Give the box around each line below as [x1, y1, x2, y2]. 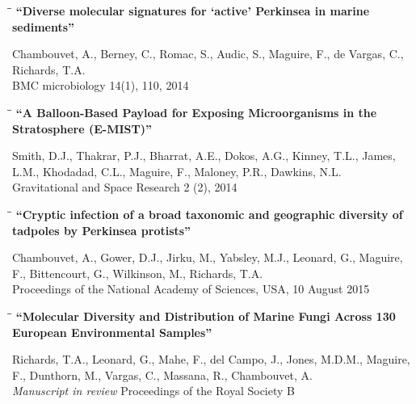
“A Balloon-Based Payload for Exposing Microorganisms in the [15, 103, 377, 120]
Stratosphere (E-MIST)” [12, 120, 152, 137]
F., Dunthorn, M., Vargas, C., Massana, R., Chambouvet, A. [12, 366, 313, 383]
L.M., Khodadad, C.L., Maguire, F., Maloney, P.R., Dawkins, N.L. [12, 162, 342, 179]
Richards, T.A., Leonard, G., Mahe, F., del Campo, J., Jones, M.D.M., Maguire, [12, 351, 410, 368]
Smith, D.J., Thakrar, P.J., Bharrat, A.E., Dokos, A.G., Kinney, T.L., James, [12, 147, 396, 164]
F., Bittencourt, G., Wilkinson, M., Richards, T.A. [12, 264, 263, 281]
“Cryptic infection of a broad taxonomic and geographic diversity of [15, 205, 403, 222]
